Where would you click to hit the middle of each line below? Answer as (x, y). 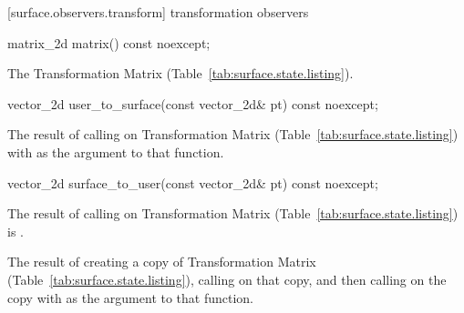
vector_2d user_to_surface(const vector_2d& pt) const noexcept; (193, 103)
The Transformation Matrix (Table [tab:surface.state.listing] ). (180, 73)
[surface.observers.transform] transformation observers (158, 12)
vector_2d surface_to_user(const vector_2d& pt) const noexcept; (193, 182)
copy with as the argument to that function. (131, 297)
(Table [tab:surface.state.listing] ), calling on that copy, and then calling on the (227, 279)
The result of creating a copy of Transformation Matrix (162, 262)
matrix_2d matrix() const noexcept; (109, 42)
